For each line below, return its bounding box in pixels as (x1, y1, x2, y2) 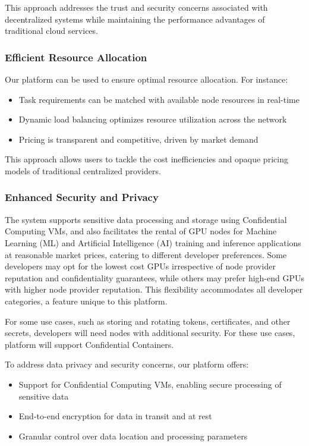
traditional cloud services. (5, 24, 98, 37)
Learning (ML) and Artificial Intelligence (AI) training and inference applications (5, 236, 301, 249)
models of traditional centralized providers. (5, 164, 161, 177)
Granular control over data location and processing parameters (18, 429, 248, 442)
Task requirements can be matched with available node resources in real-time (18, 93, 299, 105)
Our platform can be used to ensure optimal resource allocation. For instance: (5, 73, 288, 85)
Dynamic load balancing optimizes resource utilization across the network (18, 113, 287, 125)
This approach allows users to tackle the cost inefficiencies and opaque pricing (5, 153, 288, 165)
